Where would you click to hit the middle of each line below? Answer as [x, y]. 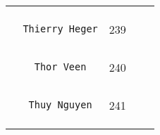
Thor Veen [60, 67]
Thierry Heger [60, 29]
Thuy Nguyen [60, 105]
